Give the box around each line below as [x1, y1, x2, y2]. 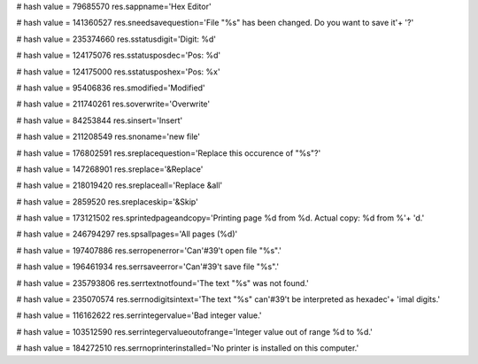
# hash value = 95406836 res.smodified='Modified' [16, 82, 205, 93]
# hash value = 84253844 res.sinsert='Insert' [16, 115, 183, 126]
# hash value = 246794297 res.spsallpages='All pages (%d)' [16, 228, 238, 239]
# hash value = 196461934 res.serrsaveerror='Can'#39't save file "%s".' [16, 261, 279, 272]
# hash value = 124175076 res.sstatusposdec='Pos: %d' [16, 50, 221, 61]
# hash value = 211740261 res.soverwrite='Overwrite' [16, 98, 211, 110]
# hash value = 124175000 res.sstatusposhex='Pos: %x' [16, 66, 220, 77]
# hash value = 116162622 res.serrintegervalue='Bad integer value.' [16, 310, 262, 321]
